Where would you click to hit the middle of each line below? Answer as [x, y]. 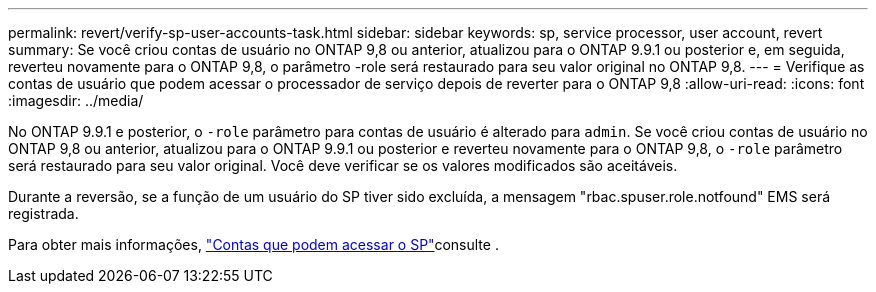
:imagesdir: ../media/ [76, 100]
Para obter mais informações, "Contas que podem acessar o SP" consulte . [253, 244]
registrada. [43, 213]
